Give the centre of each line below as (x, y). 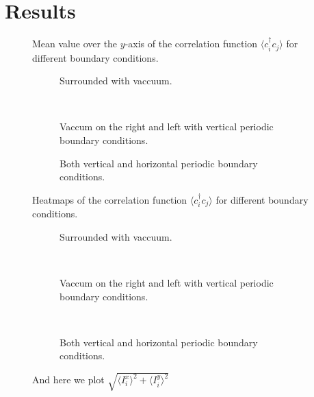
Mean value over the (75, 44)
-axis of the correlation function (191, 44)
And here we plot (68, 380)
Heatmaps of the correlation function (110, 199)
